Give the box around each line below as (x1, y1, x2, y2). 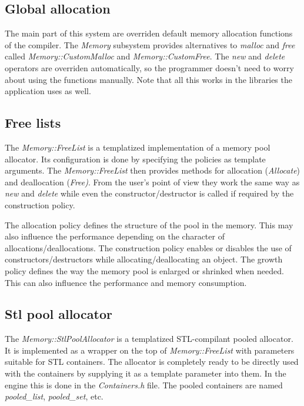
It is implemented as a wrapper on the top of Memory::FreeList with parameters (5, 344, 295, 356)
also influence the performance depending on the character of (5, 230, 225, 242)
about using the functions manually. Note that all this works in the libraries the (5, 73, 292, 85)
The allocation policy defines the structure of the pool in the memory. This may (5, 218, 293, 231)
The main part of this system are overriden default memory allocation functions (5, 27, 293, 39)
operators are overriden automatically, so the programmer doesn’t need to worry (5, 61, 294, 74)
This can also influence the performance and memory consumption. (5, 276, 247, 288)
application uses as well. (5, 85, 91, 97)
